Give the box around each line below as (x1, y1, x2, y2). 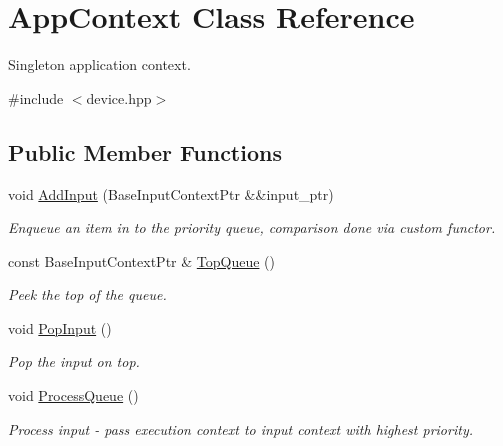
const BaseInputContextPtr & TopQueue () (8, 250, 275, 271)
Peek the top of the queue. (8, 284, 167, 305)
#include (8, 87, 64, 108)
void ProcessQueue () (8, 385, 139, 406)
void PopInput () (8, 317, 112, 338)
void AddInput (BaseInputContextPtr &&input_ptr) (8, 183, 334, 204)
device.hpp (86, 87, 152, 108)
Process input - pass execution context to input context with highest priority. (8, 418, 473, 439)
